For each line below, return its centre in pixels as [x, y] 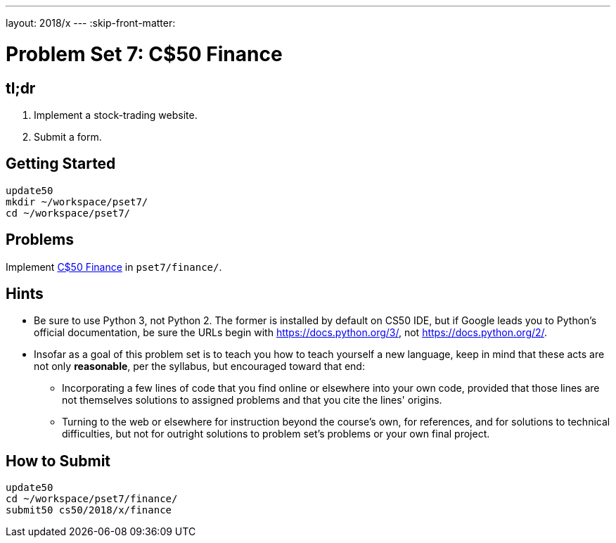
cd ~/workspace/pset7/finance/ [92, 499]
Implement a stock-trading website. [116, 115]
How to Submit [58, 461]
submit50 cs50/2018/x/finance [89, 510]
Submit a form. [68, 136]
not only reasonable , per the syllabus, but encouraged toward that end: [199, 366]
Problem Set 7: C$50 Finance [144, 54]
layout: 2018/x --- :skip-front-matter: [91, 23]
